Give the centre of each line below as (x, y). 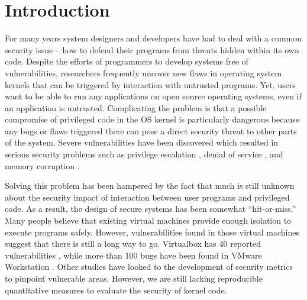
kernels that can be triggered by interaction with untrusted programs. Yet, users (150, 84)
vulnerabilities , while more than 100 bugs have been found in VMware (133, 255)
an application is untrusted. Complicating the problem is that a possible (136, 107)
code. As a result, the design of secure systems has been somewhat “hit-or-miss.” (151, 209)
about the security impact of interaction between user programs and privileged (147, 197)
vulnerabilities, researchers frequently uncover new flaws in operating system (143, 72)
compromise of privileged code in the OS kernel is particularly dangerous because (152, 119)
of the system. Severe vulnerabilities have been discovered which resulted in (142, 142)
